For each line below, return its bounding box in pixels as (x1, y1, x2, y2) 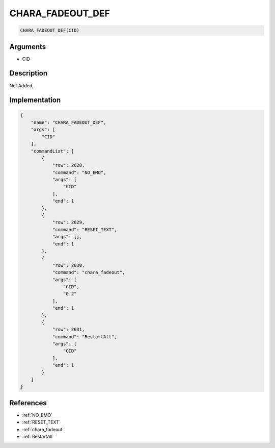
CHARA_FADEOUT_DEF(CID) (20, 28, 80, 33)
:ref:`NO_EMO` (22, 412, 53, 418)
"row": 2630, (52, 262, 85, 268)
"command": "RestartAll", (52, 334, 117, 339)
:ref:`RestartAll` (22, 434, 54, 440)
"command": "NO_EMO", (52, 169, 106, 176)
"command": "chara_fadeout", (52, 269, 125, 276)
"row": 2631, (52, 327, 85, 333)
